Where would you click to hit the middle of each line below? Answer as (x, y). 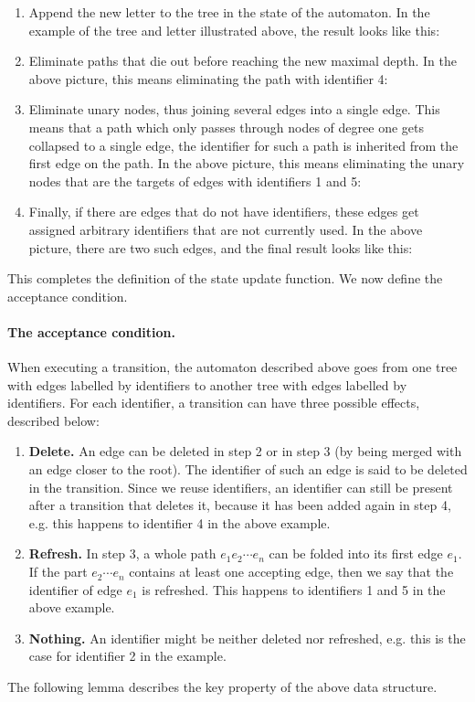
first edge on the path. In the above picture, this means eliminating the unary (247, 163)
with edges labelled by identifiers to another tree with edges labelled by (207, 384)
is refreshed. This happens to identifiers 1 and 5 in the (294, 589)
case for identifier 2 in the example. (127, 656)
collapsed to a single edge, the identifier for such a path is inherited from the (243, 145)
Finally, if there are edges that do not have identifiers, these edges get (224, 212)
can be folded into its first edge (356, 553)
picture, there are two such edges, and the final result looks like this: (221, 247)
